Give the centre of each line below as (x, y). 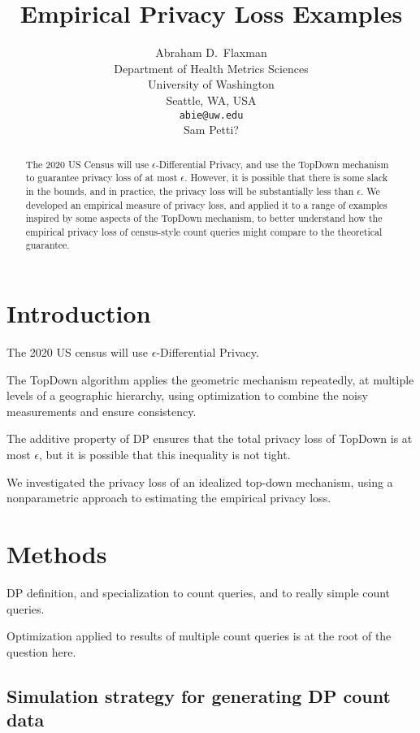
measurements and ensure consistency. (102, 411)
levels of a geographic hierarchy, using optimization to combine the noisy (187, 395)
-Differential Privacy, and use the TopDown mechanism (272, 164)
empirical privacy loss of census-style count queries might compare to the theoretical (204, 231)
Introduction (79, 313)
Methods (57, 554)
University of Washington (211, 84)
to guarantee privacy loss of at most (102, 178)
